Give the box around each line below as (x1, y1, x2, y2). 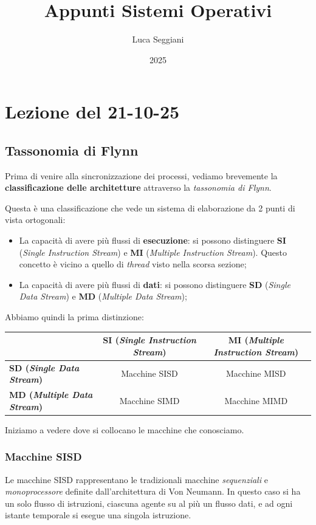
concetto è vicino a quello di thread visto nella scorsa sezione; (19, 258, 247, 270)
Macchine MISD (225, 367, 286, 380)
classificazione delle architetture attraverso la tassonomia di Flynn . (5, 181, 272, 194)
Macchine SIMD (119, 394, 180, 407)
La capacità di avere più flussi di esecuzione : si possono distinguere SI (19, 234, 286, 247)
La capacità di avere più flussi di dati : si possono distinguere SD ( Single (19, 278, 290, 290)
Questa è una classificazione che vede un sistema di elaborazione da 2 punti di (5, 201, 295, 214)
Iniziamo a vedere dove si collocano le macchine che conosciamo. (5, 423, 244, 436)
